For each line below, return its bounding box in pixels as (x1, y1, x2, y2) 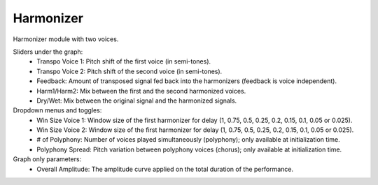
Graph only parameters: (13, 155, 82, 163)
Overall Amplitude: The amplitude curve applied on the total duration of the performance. (36, 165, 294, 173)
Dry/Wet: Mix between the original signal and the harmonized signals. (36, 96, 237, 105)
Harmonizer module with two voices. (13, 35, 119, 43)
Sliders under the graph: (13, 47, 83, 56)
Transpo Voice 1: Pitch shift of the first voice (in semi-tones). (36, 57, 211, 66)
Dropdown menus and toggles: (13, 106, 102, 114)
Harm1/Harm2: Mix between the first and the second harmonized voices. (36, 87, 246, 95)
